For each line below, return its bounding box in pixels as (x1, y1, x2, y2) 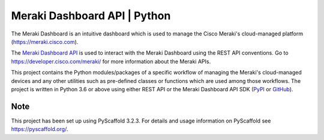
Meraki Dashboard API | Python (11, 9, 171, 22)
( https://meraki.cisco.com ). (11, 38, 79, 45)
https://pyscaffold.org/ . (11, 126, 68, 133)
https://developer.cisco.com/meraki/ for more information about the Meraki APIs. (11, 58, 211, 65)
